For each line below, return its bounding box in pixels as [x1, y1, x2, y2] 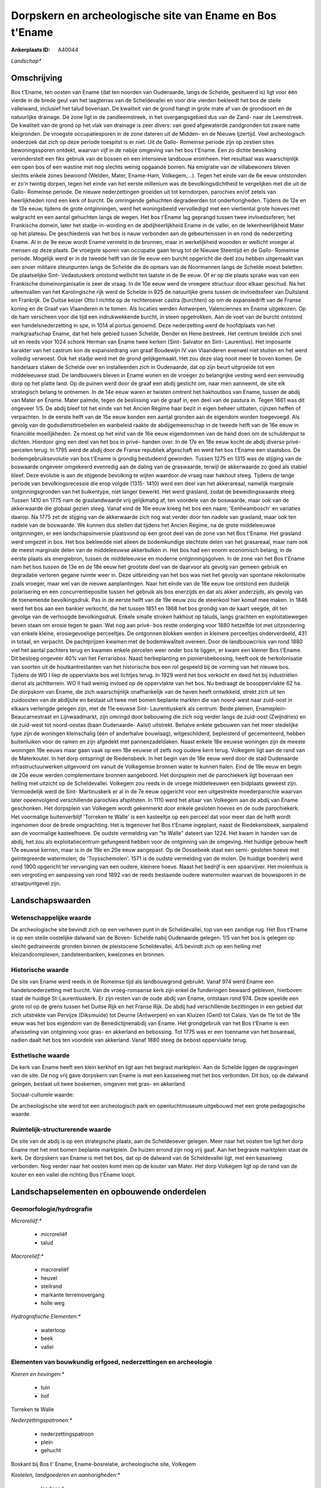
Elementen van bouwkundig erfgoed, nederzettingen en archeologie [11, 1358, 213, 1366]
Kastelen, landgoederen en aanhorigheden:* [11, 1471, 121, 1478]
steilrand [40, 1283, 62, 1290]
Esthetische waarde [11, 1051, 70, 1059]
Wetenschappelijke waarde [11, 914, 92, 922]
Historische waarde [11, 965, 69, 974]
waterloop [40, 1326, 66, 1333]
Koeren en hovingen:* [11, 1370, 65, 1377]
